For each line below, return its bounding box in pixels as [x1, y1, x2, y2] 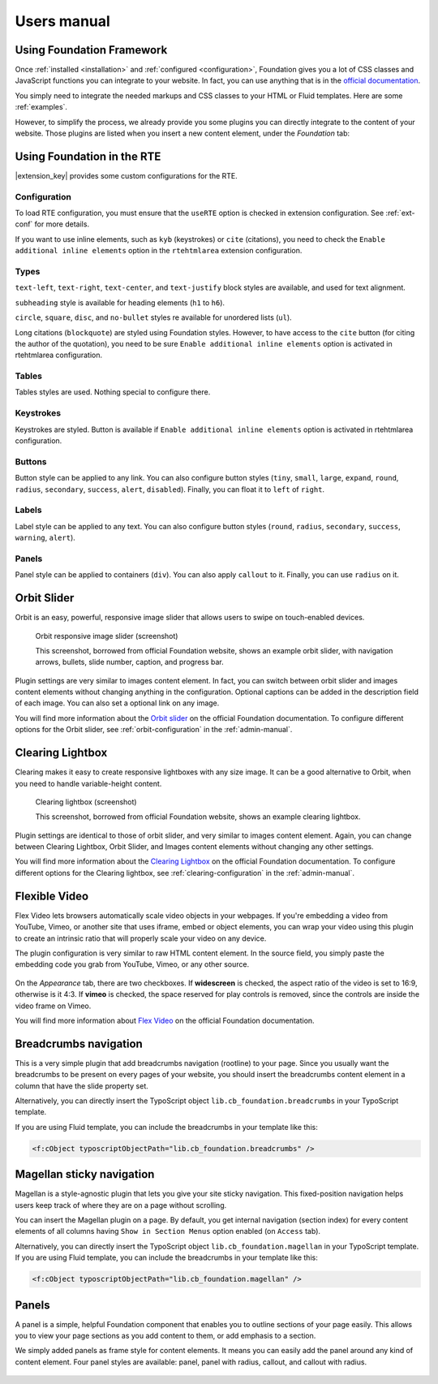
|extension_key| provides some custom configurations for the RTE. [15, 170, 238, 180]
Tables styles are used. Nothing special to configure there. [15, 387, 211, 397]
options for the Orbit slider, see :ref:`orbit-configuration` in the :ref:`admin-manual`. [15, 725, 293, 735]
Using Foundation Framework [15, 43, 168, 57]
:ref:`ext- [385, 208, 415, 218]
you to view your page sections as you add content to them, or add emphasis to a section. [15, 1331, 316, 1341]
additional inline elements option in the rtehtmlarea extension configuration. [15, 246, 303, 256]
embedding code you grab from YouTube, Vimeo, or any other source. [15, 959, 250, 969]
